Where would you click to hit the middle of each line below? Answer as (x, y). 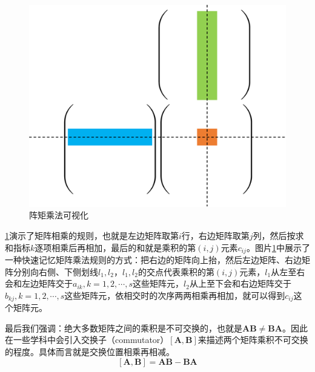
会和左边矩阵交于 (39, 283)
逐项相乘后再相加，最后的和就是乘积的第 (115, 247)
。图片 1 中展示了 (278, 247)
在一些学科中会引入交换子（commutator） (87, 340)
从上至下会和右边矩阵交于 (240, 283)
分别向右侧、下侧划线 (55, 271)
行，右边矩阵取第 (215, 235)
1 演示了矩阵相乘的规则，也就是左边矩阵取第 (92, 235)
